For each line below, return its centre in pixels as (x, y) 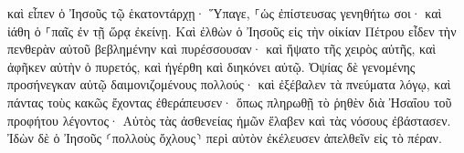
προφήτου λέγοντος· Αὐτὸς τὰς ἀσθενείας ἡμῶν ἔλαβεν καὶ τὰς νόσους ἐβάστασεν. (229, 120)
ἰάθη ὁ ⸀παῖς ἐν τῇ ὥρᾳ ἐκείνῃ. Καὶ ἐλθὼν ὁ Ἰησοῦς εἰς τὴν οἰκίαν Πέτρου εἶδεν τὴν (232, 31)
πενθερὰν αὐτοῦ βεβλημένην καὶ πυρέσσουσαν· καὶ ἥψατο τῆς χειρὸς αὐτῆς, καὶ (222, 49)
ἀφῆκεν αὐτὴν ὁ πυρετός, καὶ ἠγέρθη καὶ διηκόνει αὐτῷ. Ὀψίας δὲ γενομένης (211, 66)
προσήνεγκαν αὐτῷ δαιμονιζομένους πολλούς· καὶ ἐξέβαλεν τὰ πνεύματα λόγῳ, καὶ (229, 84)
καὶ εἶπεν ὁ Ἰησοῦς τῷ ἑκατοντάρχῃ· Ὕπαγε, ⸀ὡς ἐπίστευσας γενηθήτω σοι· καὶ (225, 13)
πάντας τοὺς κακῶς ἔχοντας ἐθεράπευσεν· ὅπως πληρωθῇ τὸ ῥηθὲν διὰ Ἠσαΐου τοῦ (230, 102)
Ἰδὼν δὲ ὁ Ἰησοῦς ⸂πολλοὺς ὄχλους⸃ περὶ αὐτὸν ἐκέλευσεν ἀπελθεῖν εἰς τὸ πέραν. (225, 138)
